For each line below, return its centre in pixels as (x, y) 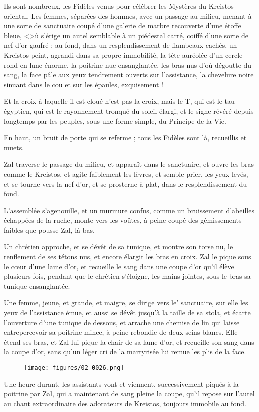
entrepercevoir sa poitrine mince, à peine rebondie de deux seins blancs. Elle (121, 332)
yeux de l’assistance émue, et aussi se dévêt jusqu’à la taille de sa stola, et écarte (127, 313)
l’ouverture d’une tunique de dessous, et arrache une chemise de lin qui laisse (122, 322)
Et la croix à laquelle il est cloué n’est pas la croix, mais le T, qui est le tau (119, 101)
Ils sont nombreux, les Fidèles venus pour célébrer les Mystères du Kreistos (119, 6)
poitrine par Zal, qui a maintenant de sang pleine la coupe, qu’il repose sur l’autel (129, 394)
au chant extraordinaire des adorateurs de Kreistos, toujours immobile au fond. (125, 403)
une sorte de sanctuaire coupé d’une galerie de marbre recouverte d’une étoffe (123, 26)
